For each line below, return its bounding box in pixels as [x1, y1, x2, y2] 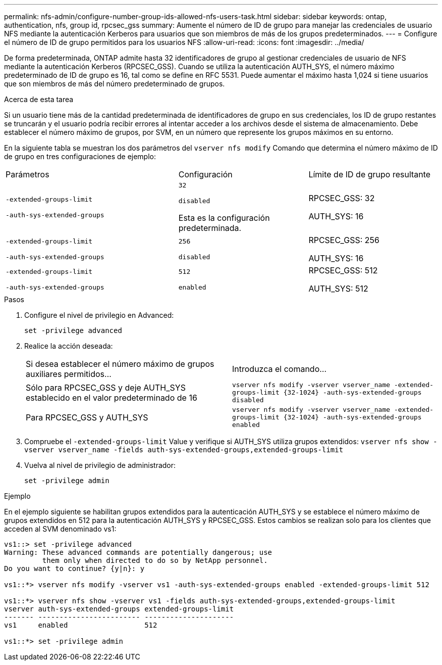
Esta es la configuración [178, 213, 270, 223]
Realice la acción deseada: [24, 342, 113, 350]
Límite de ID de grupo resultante [308, 169, 431, 179]
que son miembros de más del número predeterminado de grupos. [4, 79, 225, 88]
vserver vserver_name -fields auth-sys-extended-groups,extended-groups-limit [24, 446, 344, 454]
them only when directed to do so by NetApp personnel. [42, 556, 268, 564]
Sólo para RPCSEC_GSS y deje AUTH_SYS [26, 382, 186, 393]
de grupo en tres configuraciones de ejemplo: [4, 152, 156, 161]
